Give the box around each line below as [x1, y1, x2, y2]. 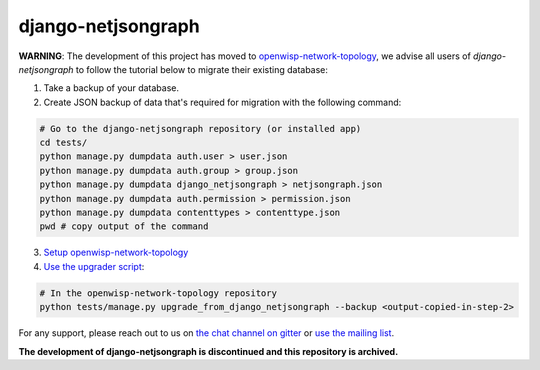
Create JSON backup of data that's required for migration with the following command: [43, 96, 402, 108]
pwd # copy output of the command [39, 221, 209, 232]
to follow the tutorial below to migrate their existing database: [75, 63, 329, 75]
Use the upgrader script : [43, 260, 145, 272]
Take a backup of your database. [43, 82, 180, 94]
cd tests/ [39, 137, 88, 149]
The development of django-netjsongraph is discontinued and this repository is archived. [18, 345, 399, 357]
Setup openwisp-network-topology [43, 246, 189, 259]
